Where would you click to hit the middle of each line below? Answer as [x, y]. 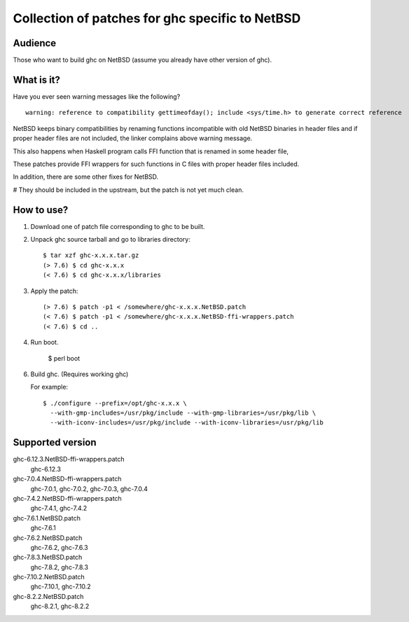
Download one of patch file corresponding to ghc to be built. [118, 226]
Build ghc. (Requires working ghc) [79, 374]
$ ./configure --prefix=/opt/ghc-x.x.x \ [115, 403]
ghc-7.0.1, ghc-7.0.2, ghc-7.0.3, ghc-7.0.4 [89, 489]
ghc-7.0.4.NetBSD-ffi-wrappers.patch [67, 479]
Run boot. [44, 343]
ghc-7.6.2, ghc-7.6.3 [59, 547]
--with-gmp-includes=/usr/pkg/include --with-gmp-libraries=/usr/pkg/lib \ [183, 413]
